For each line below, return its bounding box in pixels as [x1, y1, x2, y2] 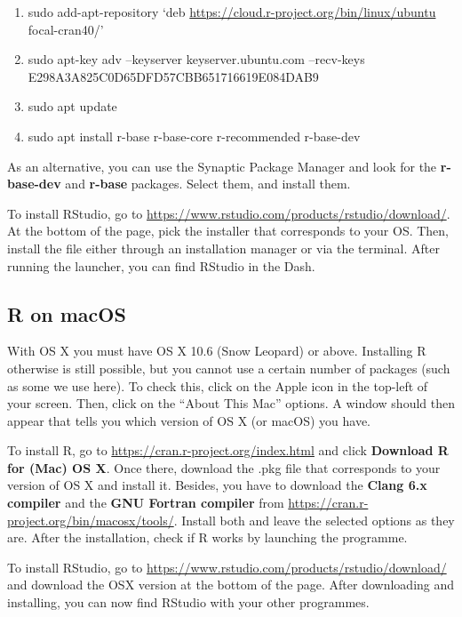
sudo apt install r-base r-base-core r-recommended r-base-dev [28, 126, 361, 145]
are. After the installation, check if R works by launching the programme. [7, 528, 408, 547]
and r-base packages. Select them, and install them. [65, 174, 351, 193]
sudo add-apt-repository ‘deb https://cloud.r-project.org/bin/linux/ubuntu [28, 3, 436, 20]
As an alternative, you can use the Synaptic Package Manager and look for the [7, 156, 437, 175]
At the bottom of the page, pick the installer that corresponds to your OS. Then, [7, 221, 450, 240]
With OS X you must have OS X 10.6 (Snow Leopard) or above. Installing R [7, 341, 426, 360]
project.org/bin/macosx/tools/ [7, 510, 174, 529]
